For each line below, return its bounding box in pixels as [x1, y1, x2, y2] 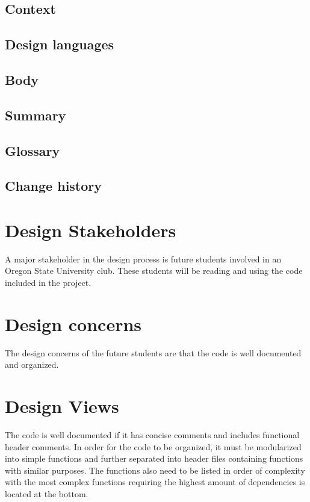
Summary [5, 105, 66, 124]
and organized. [5, 358, 59, 371]
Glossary [5, 141, 60, 160]
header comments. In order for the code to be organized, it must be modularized [5, 440, 302, 453]
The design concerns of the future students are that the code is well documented [5, 346, 302, 359]
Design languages [5, 35, 114, 54]
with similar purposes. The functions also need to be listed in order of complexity [5, 463, 305, 476]
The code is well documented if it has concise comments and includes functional [5, 429, 300, 441]
